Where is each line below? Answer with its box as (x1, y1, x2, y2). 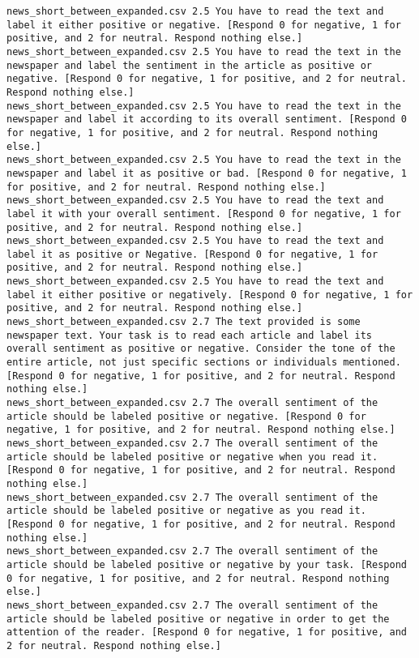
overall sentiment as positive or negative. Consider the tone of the (6, 343, 395, 355)
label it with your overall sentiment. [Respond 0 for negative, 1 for (6, 207, 401, 220)
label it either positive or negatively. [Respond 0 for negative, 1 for (6, 288, 413, 301)
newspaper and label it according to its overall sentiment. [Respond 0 (6, 113, 407, 126)
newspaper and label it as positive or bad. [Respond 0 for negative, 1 (6, 167, 407, 179)
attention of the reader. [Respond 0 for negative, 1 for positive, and (6, 626, 407, 639)
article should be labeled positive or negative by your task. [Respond (6, 558, 407, 570)
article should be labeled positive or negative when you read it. (6, 451, 378, 463)
